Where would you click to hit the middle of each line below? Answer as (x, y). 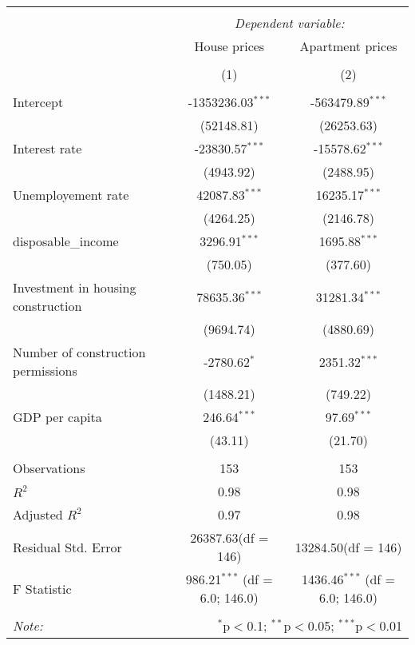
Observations (49, 468)
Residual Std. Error (67, 547)
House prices (229, 46)
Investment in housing (75, 287)
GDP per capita (57, 417)
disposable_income (66, 241)
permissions (45, 370)
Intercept (38, 102)
